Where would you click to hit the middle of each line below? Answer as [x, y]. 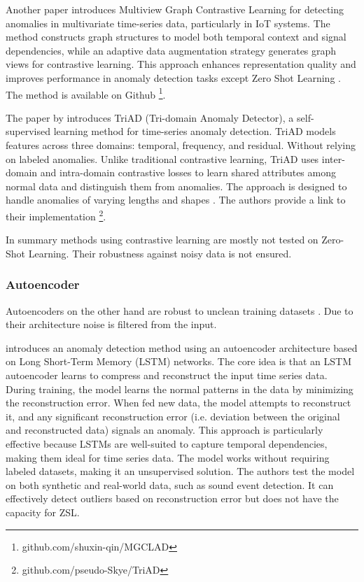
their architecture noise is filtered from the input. [111, 324]
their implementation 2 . [56, 215]
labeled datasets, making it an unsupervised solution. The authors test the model [180, 471]
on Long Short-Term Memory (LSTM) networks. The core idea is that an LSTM [179, 361]
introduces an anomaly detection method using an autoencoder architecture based [182, 347]
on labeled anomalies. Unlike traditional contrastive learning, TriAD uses [162, 158]
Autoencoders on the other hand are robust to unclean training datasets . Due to [180, 310]
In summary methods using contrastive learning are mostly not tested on [162, 240]
